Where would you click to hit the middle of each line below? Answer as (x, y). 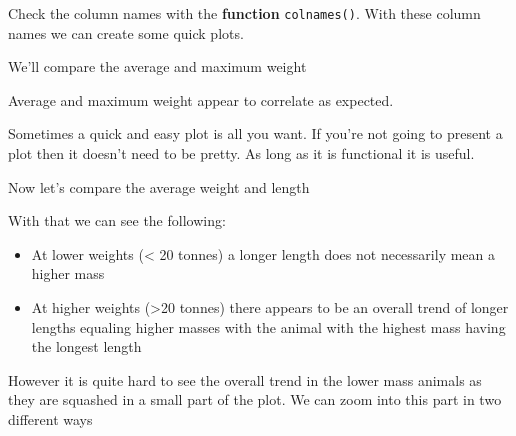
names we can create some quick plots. (126, 32)
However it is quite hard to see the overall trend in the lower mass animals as (245, 379)
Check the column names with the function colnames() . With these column (244, 13)
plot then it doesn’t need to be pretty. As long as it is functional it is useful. (241, 153)
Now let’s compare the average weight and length (159, 186)
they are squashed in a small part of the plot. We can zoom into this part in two (255, 399)
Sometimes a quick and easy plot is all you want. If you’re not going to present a (255, 133)
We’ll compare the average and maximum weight (157, 66)
